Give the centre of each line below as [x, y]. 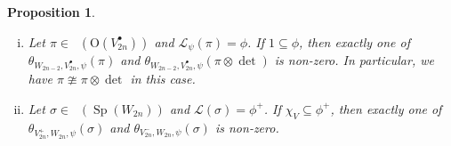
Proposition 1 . [51, 12]
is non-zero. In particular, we [354, 60]
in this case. [163, 79]
